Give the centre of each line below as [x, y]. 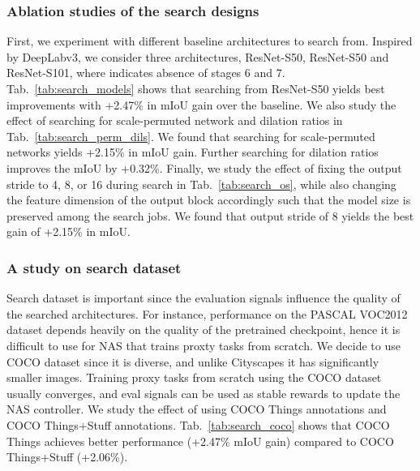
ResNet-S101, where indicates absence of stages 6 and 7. [146, 73]
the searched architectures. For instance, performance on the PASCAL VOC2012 [207, 313]
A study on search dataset [94, 267]
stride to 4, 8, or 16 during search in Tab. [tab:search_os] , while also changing [201, 184]
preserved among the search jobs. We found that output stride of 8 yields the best [210, 215]
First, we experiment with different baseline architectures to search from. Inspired [210, 41]
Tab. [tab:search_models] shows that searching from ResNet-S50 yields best [196, 88]
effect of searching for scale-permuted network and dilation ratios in [175, 120]
